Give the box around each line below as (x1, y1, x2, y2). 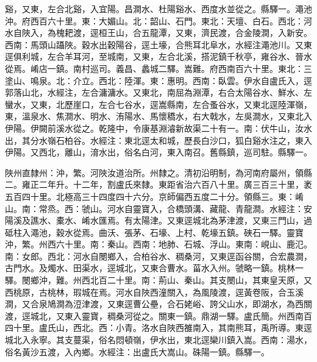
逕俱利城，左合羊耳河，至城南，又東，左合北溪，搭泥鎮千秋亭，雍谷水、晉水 (5, 50, 312, 63)
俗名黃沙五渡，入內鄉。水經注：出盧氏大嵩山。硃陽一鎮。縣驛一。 (5, 345, 269, 358)
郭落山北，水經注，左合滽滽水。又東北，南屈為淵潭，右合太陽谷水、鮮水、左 (5, 86, 312, 99)
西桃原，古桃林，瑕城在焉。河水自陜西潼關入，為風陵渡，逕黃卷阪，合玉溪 (5, 285, 304, 298)
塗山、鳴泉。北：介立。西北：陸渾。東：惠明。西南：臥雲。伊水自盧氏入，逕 (5, 74, 312, 87)
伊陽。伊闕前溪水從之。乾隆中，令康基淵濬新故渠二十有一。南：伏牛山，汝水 (5, 121, 312, 134)
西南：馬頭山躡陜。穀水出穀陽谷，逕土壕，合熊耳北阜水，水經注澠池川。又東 (5, 38, 312, 51)
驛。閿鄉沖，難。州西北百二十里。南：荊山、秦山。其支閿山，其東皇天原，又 (5, 274, 312, 286)
